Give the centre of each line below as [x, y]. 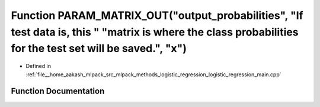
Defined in [39, 66]
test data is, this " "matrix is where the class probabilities [155, 32]
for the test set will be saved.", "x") [99, 49]
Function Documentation [58, 91]
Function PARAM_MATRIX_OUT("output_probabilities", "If [157, 15]
